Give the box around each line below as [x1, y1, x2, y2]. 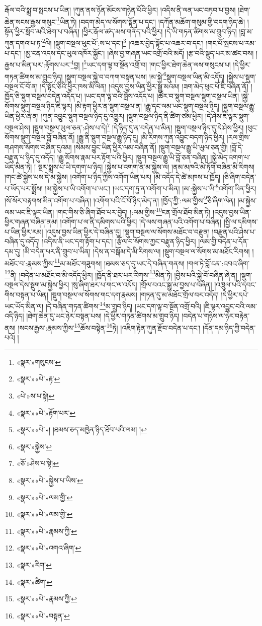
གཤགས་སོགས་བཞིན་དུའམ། [5, 142, 72, 152]
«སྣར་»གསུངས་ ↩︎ [16, 356, 61, 367]
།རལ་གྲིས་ [226, 132, 250, 142]
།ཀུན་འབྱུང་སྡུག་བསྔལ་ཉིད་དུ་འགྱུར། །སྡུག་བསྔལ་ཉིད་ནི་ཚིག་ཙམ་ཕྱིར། [41, 110, 203, 121]
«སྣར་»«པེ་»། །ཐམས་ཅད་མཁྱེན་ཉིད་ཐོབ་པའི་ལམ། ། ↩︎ [16, 424, 147, 435]
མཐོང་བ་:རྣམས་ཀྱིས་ [5, 258, 54, 268]
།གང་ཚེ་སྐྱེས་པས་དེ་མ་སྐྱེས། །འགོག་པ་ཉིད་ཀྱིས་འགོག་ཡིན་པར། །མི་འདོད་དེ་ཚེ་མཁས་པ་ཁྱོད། [5, 171, 221, 182]
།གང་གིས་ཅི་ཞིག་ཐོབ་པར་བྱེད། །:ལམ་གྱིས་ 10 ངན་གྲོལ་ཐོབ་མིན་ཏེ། [56, 205, 211, 217]
